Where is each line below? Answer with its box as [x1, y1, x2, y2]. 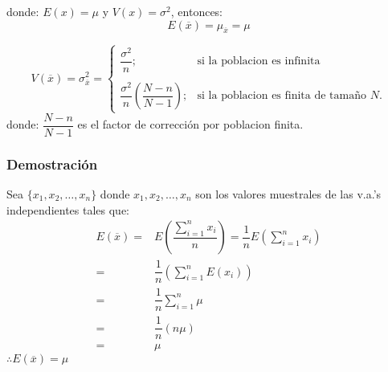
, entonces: [170, 3, 223, 19]
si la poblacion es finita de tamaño [197, 90, 366, 102]
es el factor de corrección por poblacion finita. [77, 116, 304, 133]
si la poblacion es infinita [197, 55, 321, 67]
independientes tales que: [6, 201, 129, 218]
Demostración [6, 153, 98, 174]
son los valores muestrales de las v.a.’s [195, 185, 382, 202]
